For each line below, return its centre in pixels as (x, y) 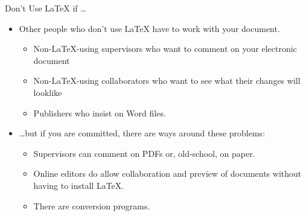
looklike (48, 92)
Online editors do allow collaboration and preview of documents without (167, 173)
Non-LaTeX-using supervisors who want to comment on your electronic (165, 49)
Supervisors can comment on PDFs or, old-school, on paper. (144, 153)
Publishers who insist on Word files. (100, 113)
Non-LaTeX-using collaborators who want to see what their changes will (167, 81)
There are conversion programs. (92, 205)
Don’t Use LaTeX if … (46, 8)
